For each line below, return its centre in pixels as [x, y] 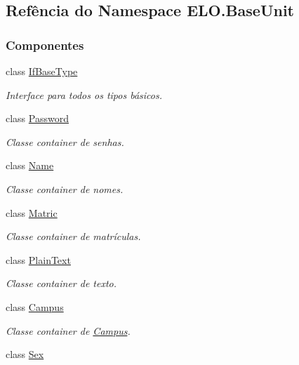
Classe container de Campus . [68, 330]
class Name [30, 165]
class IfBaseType [42, 71]
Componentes [45, 45]
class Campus [35, 306]
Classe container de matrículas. [73, 236]
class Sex [25, 354]
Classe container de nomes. [65, 188]
